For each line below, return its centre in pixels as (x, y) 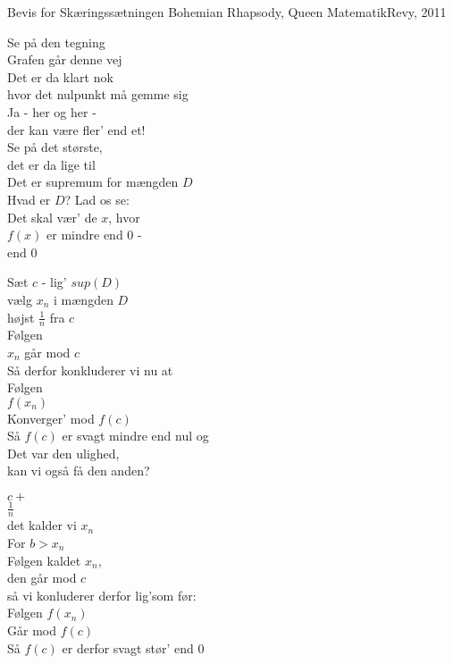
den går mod (42, 578)
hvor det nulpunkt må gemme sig (98, 94)
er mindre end (85, 235)
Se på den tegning (56, 42)
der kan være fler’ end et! (76, 129)
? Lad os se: (97, 199)
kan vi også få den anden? (79, 471)
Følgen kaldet (44, 560)
